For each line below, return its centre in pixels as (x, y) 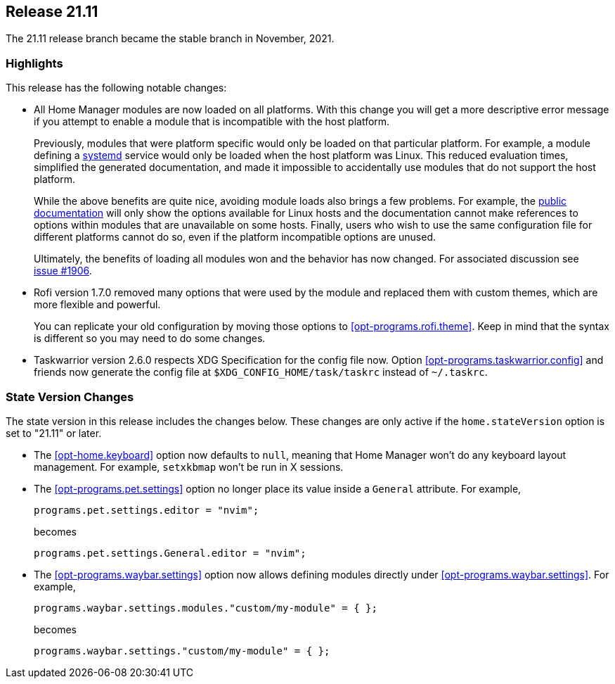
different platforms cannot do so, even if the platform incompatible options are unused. (235, 237)
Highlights (34, 63)
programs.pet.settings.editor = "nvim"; (147, 510)
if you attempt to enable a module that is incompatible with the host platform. (212, 122)
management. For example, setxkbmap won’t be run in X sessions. (189, 467)
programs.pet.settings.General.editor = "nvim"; (170, 553)
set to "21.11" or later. (54, 433)
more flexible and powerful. (97, 305)
